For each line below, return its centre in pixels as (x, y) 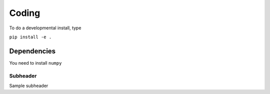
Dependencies (32, 51)
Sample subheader (29, 86)
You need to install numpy (35, 63)
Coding (25, 13)
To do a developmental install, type (45, 28)
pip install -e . (30, 37)
